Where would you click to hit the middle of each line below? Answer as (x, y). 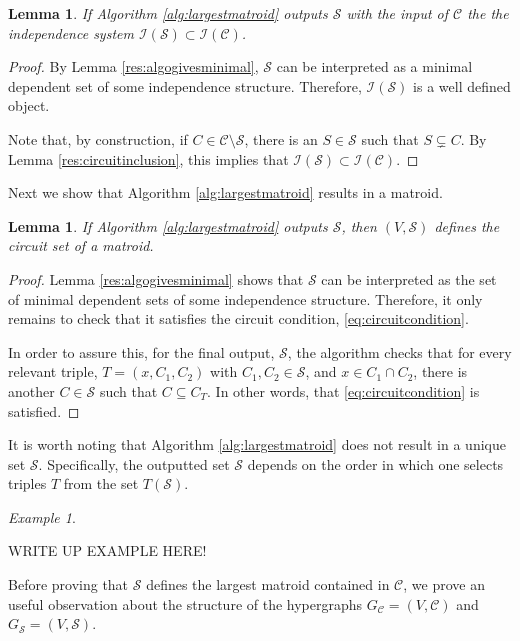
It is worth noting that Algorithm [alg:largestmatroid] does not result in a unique (257, 444)
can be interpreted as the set (409, 278)
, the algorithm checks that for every (399, 351)
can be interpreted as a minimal (374, 66)
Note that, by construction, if (98, 138)
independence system (71, 32)
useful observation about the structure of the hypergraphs (185, 603)
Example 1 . (42, 516)
